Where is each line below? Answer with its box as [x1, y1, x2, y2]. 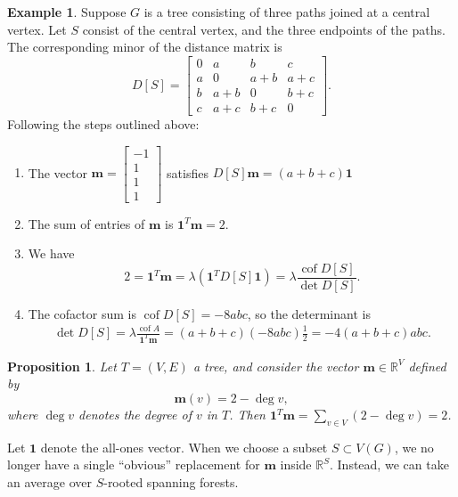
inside [280, 455, 312, 474]
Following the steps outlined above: [7, 114, 200, 133]
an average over [7, 473, 92, 492]
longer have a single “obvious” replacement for [7, 455, 260, 474]
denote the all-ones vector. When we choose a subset [40, 437, 328, 456]
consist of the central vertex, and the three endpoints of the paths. [82, 20, 446, 38]
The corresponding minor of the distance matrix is [7, 37, 282, 56]
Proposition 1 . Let [7, 356, 117, 375]
